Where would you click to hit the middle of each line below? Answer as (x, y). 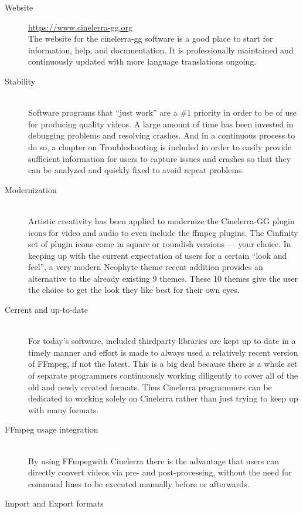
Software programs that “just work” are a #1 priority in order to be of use (162, 112)
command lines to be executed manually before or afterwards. (139, 483)
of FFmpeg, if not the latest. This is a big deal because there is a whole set (163, 364)
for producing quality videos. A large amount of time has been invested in (161, 124)
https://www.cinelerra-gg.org (80, 27)
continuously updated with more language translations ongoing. (142, 61)
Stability (20, 81)
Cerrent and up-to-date (47, 310)
